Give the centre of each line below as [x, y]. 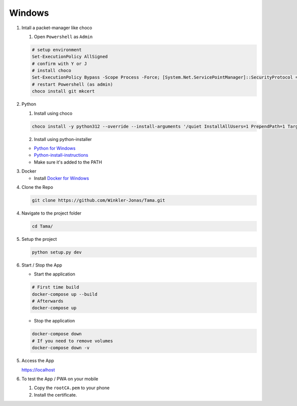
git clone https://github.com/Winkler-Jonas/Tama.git [99, 200]
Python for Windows [55, 148]
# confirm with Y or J [59, 64]
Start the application [54, 274]
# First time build [55, 287]
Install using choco [53, 113]
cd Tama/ [43, 226]
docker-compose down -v [61, 348]
